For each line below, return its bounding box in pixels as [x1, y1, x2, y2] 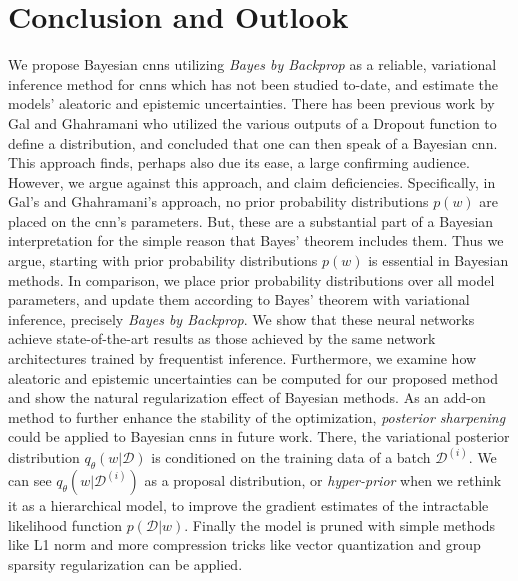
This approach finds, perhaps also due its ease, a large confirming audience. [8, 152, 470, 173]
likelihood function [8, 514, 122, 535]
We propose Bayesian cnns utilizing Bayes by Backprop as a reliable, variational [8, 54, 497, 75]
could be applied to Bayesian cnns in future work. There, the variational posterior [8, 426, 510, 447]
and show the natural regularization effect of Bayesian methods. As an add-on [8, 387, 486, 408]
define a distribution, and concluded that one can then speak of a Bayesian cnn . [8, 132, 498, 153]
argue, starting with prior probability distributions [8, 250, 318, 271]
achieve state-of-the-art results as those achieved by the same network [8, 328, 436, 349]
